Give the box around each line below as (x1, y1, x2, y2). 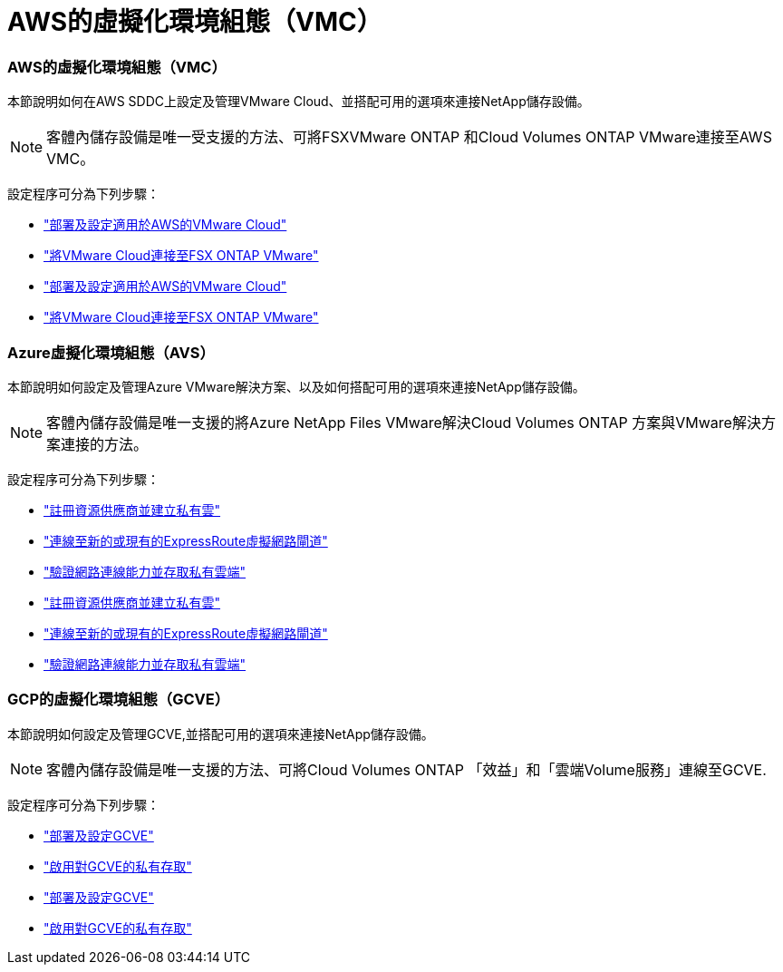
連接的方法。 (61, 434, 149, 453)
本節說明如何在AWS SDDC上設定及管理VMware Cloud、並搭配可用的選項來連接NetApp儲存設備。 (7, 93, 590, 110)
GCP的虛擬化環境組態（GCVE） (7, 690, 230, 709)
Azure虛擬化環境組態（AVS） (7, 343, 215, 362)
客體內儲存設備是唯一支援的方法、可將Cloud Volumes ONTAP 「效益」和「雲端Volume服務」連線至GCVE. (46, 760, 767, 779)
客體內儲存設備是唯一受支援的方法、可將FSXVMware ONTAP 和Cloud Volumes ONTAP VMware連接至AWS (46, 128, 772, 147)
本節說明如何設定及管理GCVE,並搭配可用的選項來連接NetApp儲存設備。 (7, 725, 434, 742)
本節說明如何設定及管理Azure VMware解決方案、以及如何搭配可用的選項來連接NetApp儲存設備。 (7, 378, 585, 394)
